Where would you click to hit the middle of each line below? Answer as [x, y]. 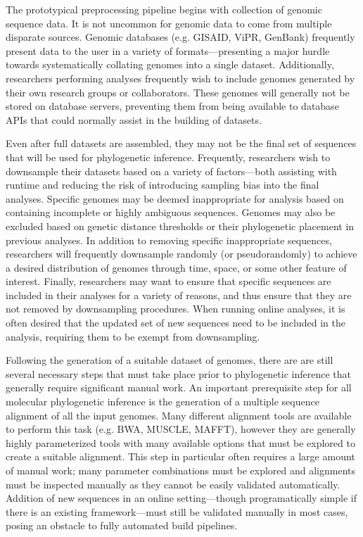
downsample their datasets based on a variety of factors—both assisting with [171, 171]
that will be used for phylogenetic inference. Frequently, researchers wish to [168, 157]
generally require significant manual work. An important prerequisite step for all [179, 387]
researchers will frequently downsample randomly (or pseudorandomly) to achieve [181, 254]
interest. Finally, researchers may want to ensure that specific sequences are [168, 281]
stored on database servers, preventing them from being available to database [172, 106]
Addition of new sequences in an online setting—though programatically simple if [181, 498]
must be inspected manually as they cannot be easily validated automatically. [173, 484]
